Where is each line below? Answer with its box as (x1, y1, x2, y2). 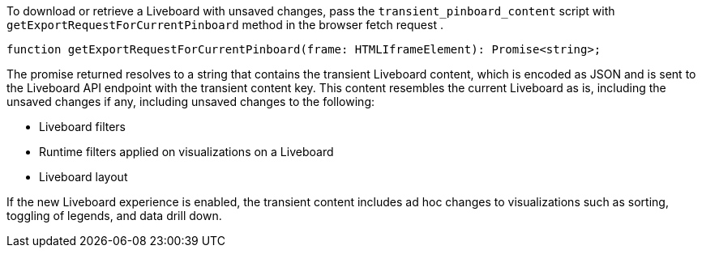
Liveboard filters (39, 120, 126, 133)
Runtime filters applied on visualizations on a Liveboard (39, 145, 334, 159)
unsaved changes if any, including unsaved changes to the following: (6, 95, 375, 108)
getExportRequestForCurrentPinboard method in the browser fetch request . (6, 18, 443, 32)
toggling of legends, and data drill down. (6, 209, 222, 222)
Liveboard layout (39, 170, 128, 184)
